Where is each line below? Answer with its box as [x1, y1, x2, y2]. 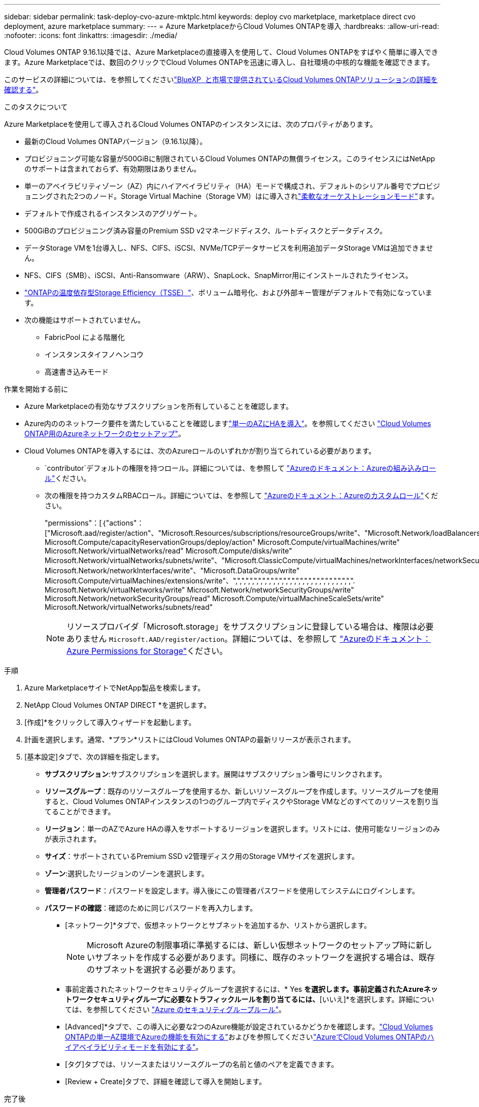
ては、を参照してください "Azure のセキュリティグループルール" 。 [65, 1005, 286, 1014]
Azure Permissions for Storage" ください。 [66, 646, 228, 656]
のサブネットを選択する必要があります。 [87, 964, 241, 975]
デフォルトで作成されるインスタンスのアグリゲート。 [24, 209, 201, 218]
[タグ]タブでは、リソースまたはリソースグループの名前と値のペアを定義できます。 [65, 1060, 338, 1068]
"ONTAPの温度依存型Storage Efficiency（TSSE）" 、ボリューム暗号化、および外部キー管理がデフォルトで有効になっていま [24, 288, 432, 297]
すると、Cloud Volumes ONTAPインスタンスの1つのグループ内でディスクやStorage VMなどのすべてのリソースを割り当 [45, 797, 438, 806]
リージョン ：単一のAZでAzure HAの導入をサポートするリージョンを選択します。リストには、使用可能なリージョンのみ [45, 824, 440, 833]
